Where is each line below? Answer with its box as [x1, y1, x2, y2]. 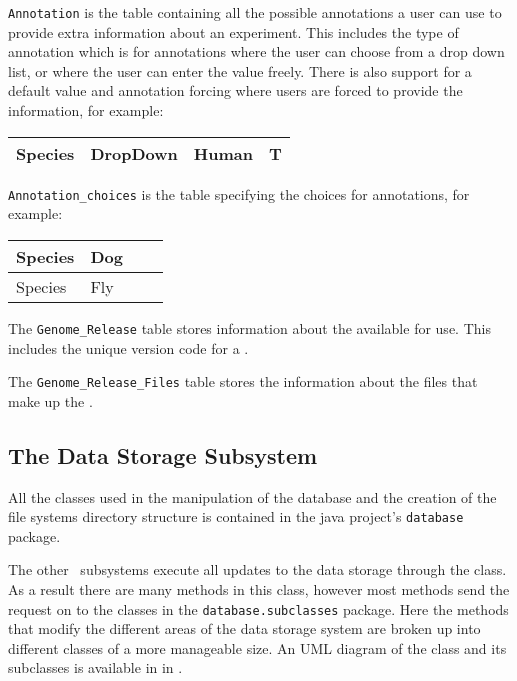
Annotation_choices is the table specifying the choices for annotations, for [8, 183, 470, 204]
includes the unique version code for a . [8, 337, 249, 358]
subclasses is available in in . [8, 657, 183, 678]
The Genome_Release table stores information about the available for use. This [8, 317, 491, 338]
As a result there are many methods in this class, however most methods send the [8, 579, 510, 600]
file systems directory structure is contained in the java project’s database [8, 506, 464, 527]
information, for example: [8, 100, 164, 121]
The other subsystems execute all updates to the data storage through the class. [8, 559, 507, 580]
